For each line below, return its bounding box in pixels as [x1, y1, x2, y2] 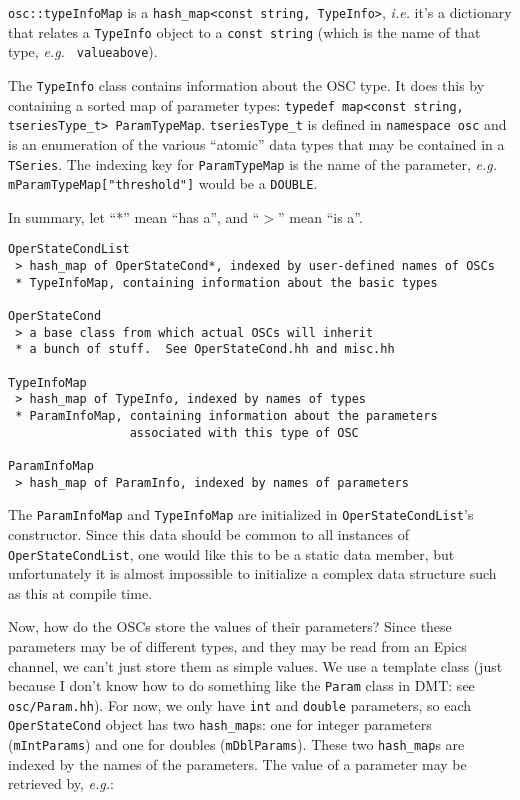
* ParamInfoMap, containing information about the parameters [15, 409, 438, 423]
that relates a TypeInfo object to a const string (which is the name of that [8, 21, 481, 42]
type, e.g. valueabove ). [8, 41, 158, 62]
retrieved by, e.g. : [8, 773, 114, 794]
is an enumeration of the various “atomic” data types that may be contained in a [8, 133, 505, 154]
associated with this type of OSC [129, 425, 359, 440]
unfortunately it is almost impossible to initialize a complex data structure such [8, 563, 497, 584]
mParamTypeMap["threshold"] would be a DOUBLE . [8, 173, 318, 194]
